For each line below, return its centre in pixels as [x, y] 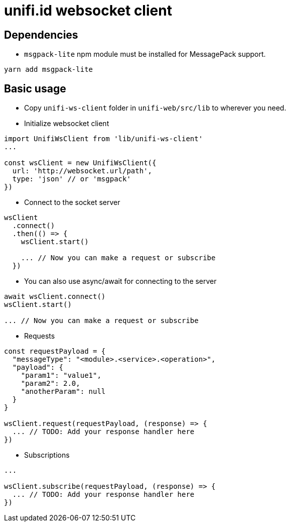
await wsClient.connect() [55, 297]
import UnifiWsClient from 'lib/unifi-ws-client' [104, 139]
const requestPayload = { [55, 351]
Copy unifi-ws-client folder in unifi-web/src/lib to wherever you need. [155, 108]
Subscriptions [47, 455]
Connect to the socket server [72, 202]
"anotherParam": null [63, 392]
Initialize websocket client [67, 124]
